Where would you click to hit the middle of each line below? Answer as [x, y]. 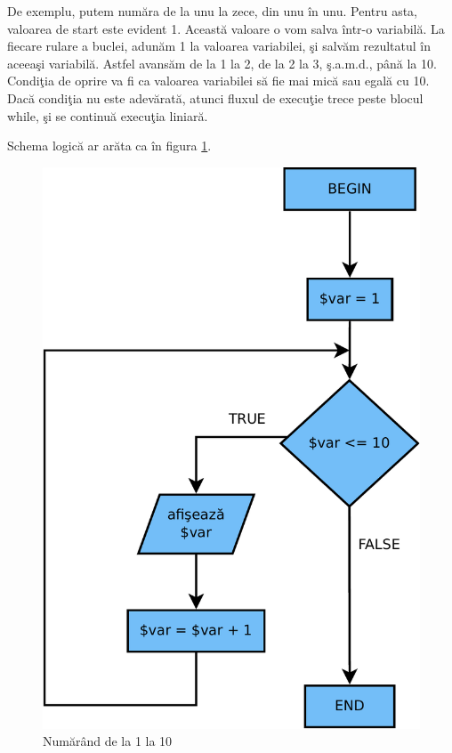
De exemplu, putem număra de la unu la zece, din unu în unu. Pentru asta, [213, 11]
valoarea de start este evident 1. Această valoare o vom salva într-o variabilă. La [226, 28]
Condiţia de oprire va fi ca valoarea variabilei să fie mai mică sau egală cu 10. [218, 81]
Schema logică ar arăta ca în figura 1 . [109, 146]
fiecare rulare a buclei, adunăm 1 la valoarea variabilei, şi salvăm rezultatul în [219, 46]
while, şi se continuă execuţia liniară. [108, 115]
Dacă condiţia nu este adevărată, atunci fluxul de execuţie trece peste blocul [215, 97]
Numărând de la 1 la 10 [108, 741]
